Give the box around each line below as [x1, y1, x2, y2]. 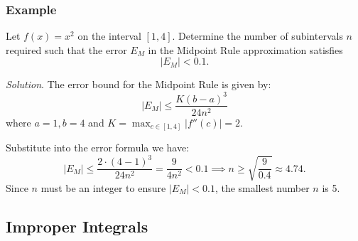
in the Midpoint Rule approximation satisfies [148, 42, 343, 57]
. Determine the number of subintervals [172, 28, 343, 43]
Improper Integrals [6, 215, 148, 237]
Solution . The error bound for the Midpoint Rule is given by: [6, 77, 271, 92]
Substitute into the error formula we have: [6, 140, 190, 155]
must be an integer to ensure [40, 180, 166, 195]
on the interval [77, 28, 141, 43]
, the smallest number [215, 180, 310, 195]
